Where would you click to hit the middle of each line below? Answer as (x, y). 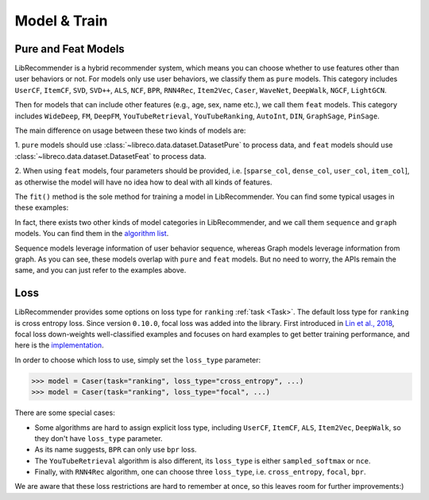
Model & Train (61, 21)
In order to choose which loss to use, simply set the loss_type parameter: (138, 360)
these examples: (42, 207)
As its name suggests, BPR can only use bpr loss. (116, 450)
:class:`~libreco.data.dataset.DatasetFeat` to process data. (110, 156)
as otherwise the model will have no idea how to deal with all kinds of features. (143, 182)
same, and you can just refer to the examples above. (100, 270)
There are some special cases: (65, 413)
